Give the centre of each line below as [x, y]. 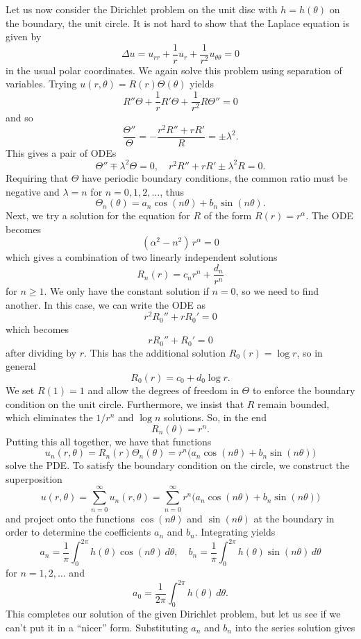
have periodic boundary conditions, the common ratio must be [215, 177]
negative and [33, 191]
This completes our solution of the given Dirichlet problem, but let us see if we [173, 613]
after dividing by [41, 352]
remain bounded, [294, 403]
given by [24, 36]
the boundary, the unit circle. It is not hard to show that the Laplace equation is [178, 23]
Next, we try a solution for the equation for [98, 215]
